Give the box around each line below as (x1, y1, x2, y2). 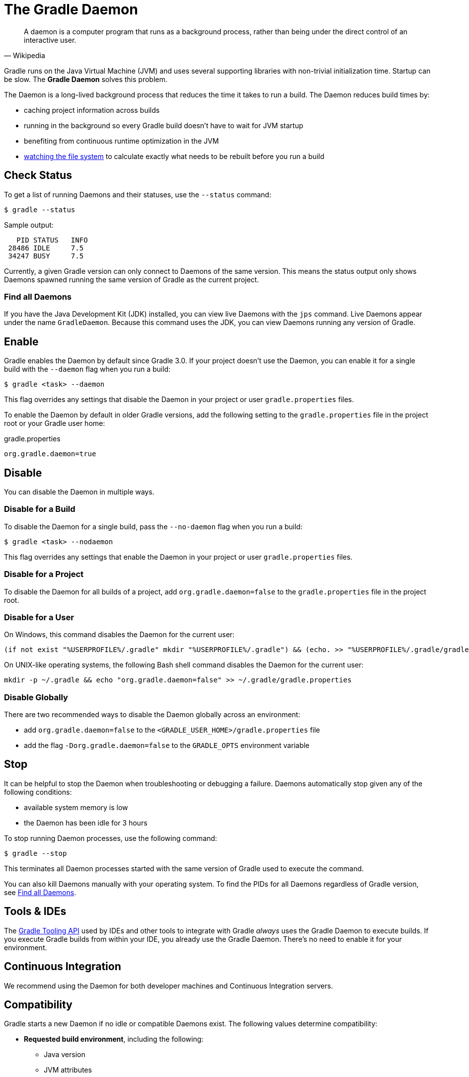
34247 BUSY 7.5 (8, 251, 84, 260)
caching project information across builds (24, 105, 160, 114)
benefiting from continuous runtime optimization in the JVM (24, 136, 219, 145)
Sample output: (4, 220, 54, 229)
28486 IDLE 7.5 (8, 244, 84, 252)
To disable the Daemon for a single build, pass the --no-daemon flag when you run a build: (4, 522, 303, 531)
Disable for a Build (4, 504, 76, 514)
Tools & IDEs (4, 905, 67, 918)
